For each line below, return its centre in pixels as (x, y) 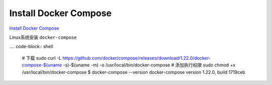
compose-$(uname (42, 65)
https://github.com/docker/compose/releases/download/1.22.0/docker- (137, 58)
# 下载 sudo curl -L (42, 58)
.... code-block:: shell (31, 47)
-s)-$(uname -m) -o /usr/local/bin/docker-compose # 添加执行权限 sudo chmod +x (149, 65)
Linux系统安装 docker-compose (43, 37)
